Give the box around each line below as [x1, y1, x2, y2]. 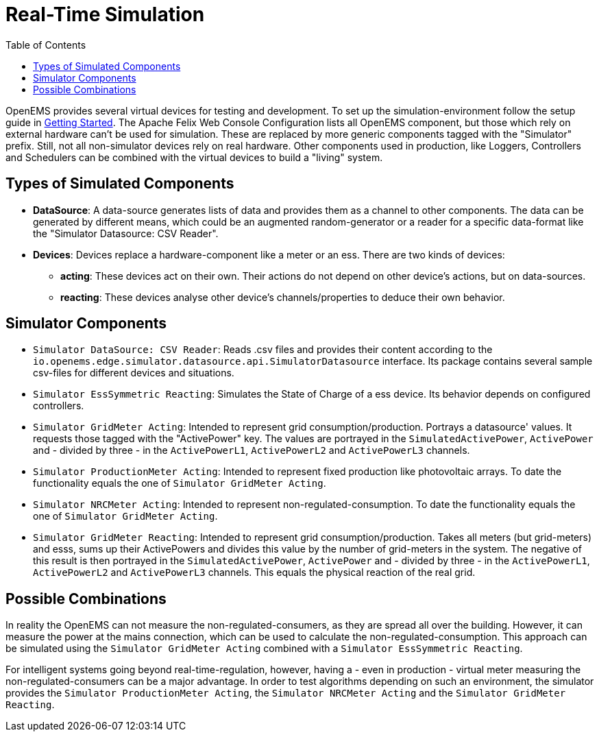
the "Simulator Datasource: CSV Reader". [33, 227, 219, 239]
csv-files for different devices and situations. [33, 367, 234, 379]
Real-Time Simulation [5, 3, 205, 26]
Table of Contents [5, 38, 86, 51]
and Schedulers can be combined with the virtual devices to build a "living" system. [5, 151, 383, 163]
